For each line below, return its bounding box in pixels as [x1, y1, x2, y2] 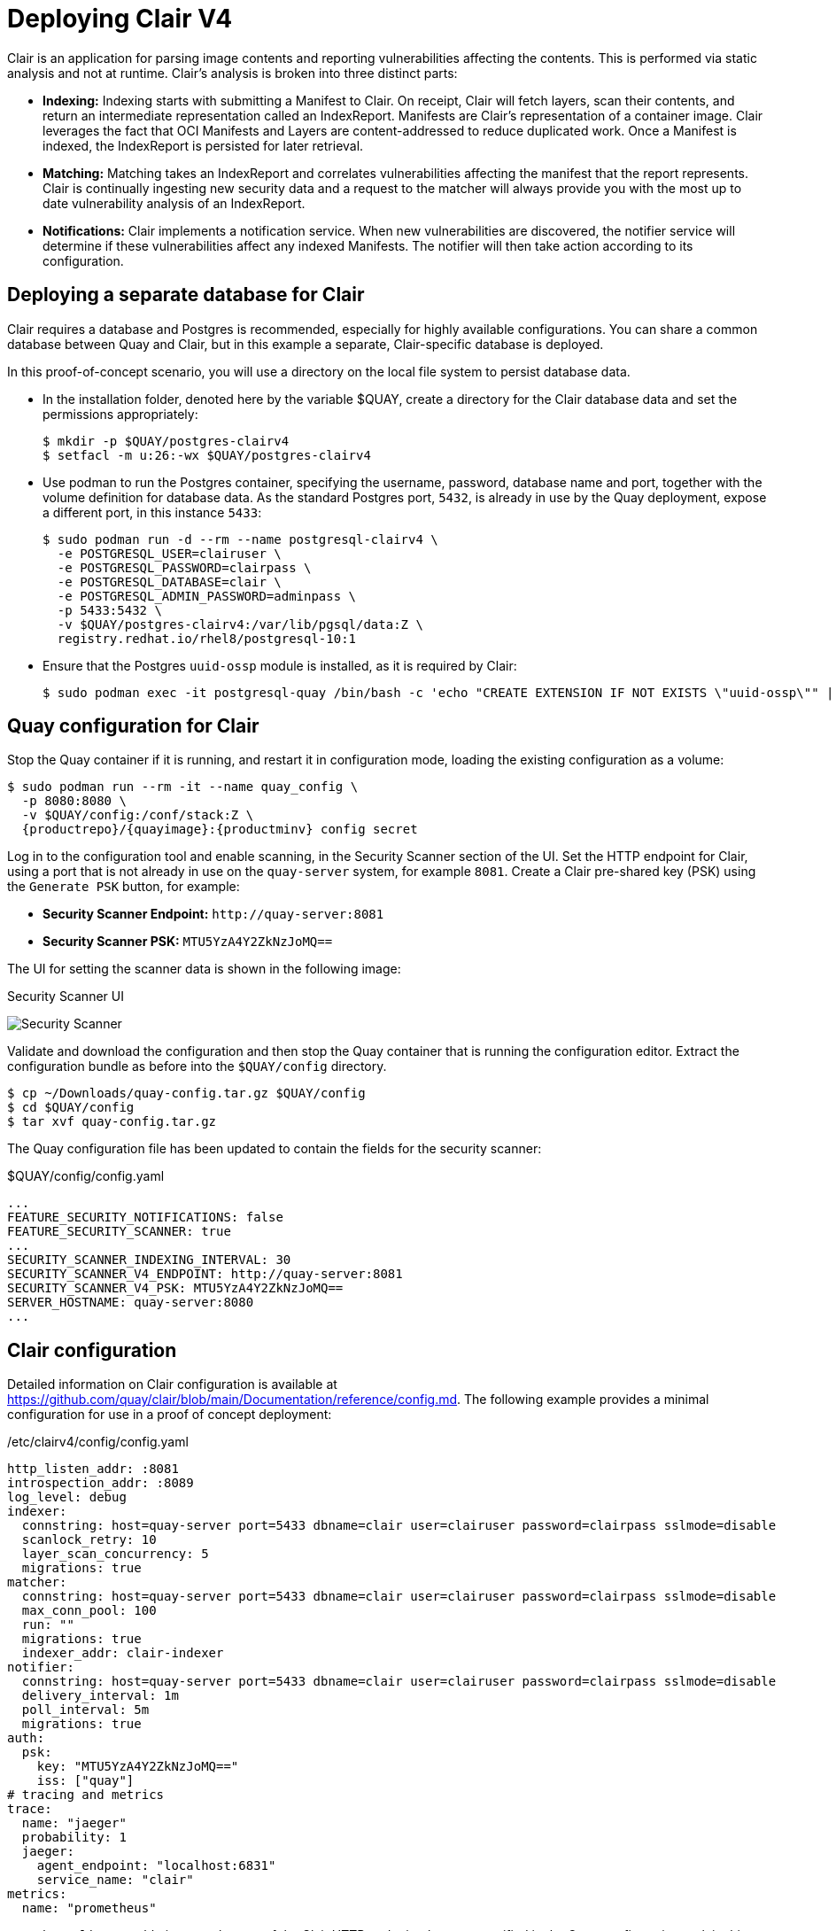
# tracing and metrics [7, 1788, 165, 1803]
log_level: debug [7, 1490, 127, 1505]
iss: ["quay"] [36, 1773, 135, 1788]
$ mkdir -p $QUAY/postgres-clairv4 [43, 433, 290, 448]
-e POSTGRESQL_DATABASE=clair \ [57, 574, 282, 589]
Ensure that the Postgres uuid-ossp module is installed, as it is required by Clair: [43, 657, 517, 673]
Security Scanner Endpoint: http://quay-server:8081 [43, 906, 384, 922]
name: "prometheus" [21, 1901, 157, 1916]
